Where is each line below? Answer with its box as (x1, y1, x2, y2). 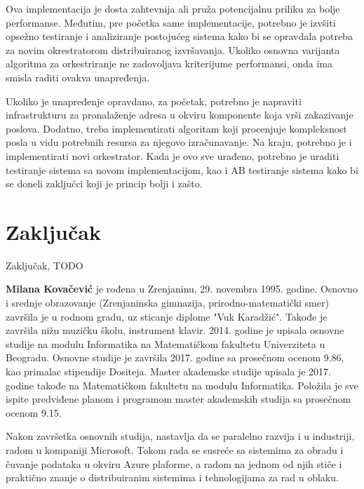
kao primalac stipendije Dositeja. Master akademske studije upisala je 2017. (6, 364, 331, 378)
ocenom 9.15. (6, 405, 62, 420)
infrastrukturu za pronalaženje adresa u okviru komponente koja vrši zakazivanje (6, 107, 353, 122)
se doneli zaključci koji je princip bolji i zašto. (6, 176, 203, 191)
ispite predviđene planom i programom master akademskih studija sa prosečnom (6, 391, 351, 406)
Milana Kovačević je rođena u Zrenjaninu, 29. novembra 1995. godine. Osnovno (6, 281, 358, 296)
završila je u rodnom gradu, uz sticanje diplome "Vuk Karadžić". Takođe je (6, 309, 328, 323)
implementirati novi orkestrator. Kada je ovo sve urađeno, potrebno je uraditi (6, 148, 339, 163)
